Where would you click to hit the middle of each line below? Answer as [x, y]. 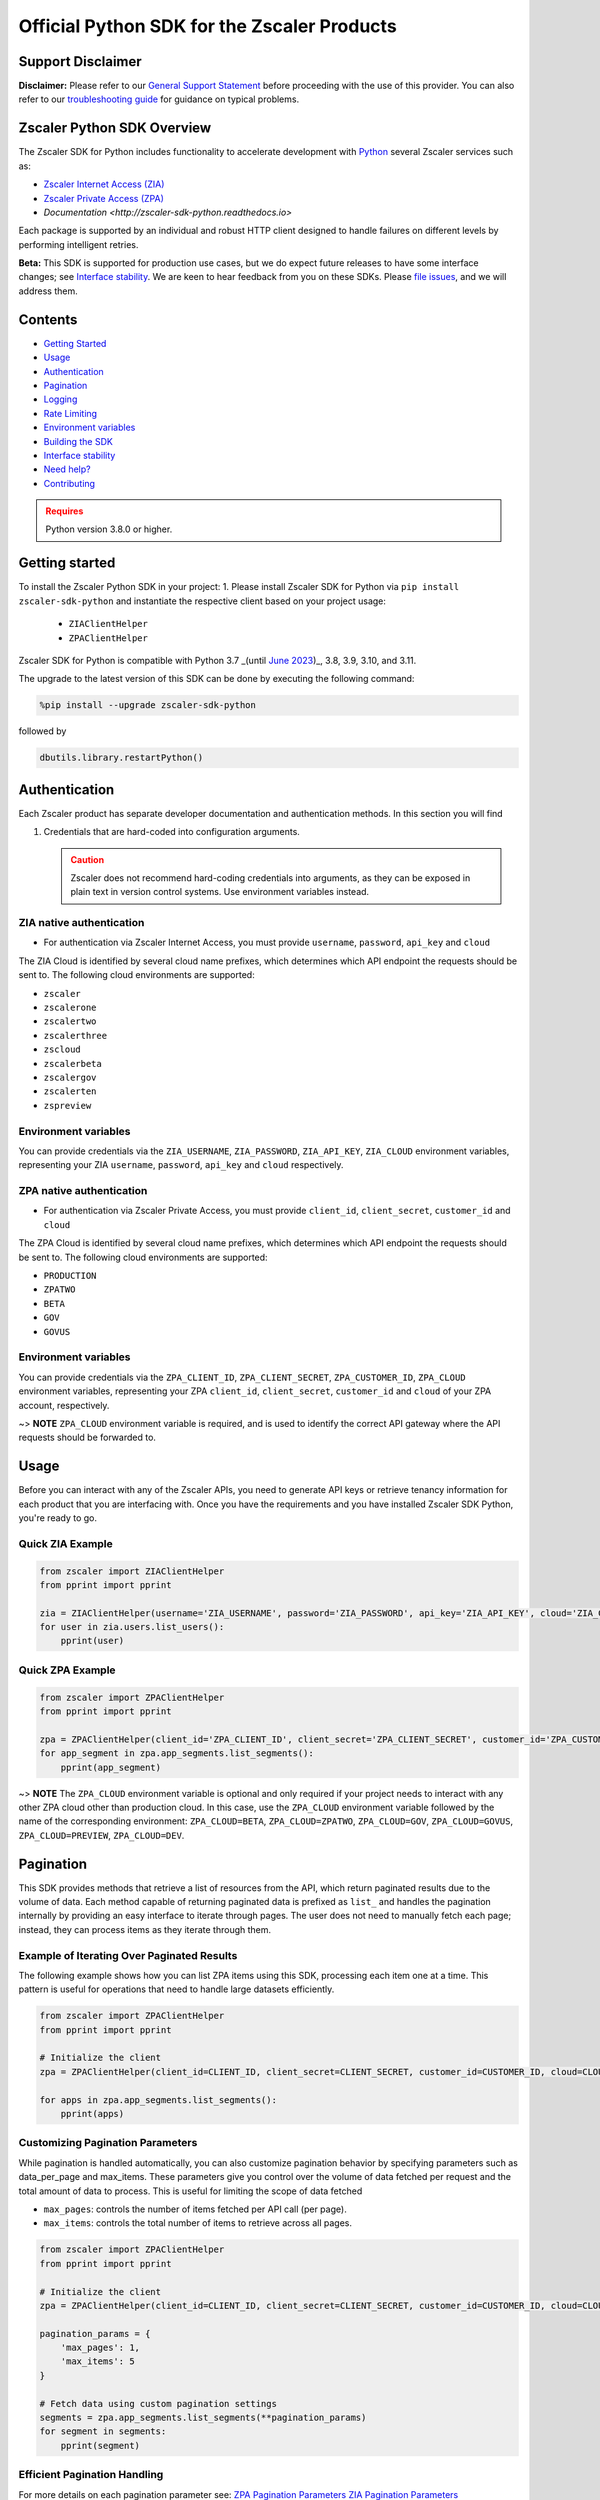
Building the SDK [78, 441]
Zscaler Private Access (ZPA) [104, 198]
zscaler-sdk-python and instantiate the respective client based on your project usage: [202, 601]
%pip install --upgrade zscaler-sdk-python [148, 705]
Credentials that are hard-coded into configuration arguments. [171, 832]
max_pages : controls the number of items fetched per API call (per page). [195, 2209]
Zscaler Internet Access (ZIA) [104, 184]
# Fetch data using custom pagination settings [158, 2403]
